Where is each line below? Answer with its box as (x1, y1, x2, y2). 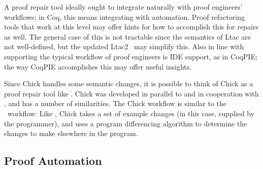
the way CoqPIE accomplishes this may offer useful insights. (4, 61, 192, 72)
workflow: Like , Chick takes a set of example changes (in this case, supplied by (7, 108, 254, 118)
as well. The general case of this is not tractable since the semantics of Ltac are (4, 31, 251, 42)
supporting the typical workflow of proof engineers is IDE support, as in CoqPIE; (4, 51, 257, 61)
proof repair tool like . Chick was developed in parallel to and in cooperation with (4, 88, 259, 98)
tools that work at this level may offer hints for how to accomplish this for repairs (4, 21, 258, 32)
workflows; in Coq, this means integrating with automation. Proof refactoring (4, 11, 245, 22)
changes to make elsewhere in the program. (4, 128, 138, 139)
